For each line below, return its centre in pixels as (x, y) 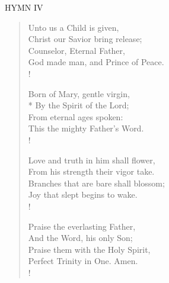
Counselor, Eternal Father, (76, 50)
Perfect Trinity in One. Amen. (83, 261)
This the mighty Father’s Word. (86, 128)
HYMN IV (24, 7)
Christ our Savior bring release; (85, 39)
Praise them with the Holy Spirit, (89, 249)
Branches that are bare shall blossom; (96, 183)
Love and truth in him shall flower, (92, 160)
